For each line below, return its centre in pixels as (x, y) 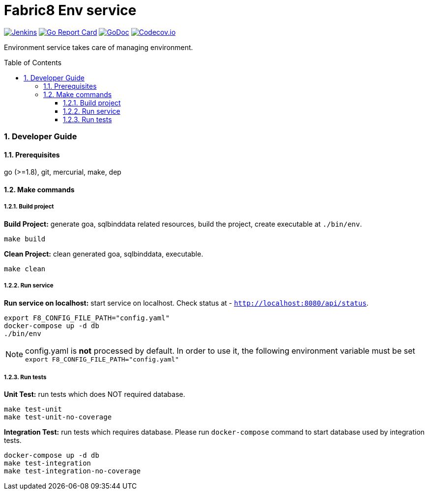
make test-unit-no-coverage (58, 417)
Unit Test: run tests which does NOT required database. (95, 394)
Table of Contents (33, 62)
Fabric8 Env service (70, 10)
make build (25, 239)
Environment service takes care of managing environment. (99, 47)
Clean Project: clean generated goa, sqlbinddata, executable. (104, 254)
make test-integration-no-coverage (72, 471)
